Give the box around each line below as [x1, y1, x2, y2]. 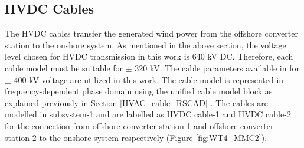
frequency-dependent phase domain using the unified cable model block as [5, 85, 273, 97]
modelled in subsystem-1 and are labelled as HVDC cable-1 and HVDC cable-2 [5, 108, 291, 120]
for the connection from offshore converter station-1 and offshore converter [5, 119, 274, 131]
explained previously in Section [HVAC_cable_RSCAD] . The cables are [5, 96, 268, 108]
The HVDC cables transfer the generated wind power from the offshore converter [5, 27, 298, 40]
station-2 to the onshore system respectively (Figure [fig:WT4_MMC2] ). [5, 131, 267, 143]
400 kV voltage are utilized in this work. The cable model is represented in [14, 73, 284, 85]
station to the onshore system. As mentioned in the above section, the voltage [5, 38, 286, 51]
